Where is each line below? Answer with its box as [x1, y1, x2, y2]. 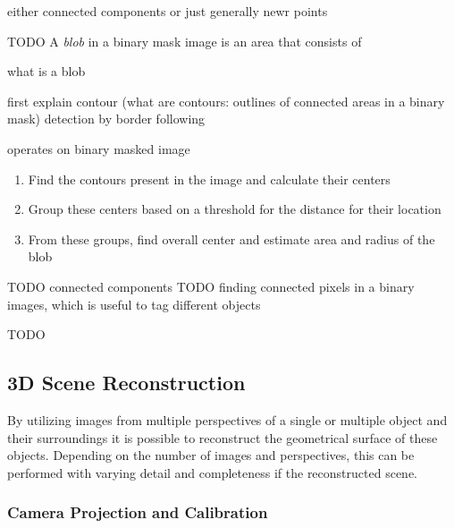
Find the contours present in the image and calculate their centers [28, 169, 391, 188]
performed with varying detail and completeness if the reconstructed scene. [7, 463, 417, 481]
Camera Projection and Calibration [7, 501, 268, 524]
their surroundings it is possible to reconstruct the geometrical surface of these [7, 428, 438, 447]
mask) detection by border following [7, 109, 206, 128]
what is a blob [7, 62, 86, 81]
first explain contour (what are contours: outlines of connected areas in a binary [7, 91, 445, 110]
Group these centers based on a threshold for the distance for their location [28, 200, 441, 218]
